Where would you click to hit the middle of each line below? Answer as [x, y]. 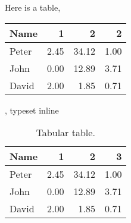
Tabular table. [65, 133]
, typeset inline [32, 110]
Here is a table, [33, 7]
